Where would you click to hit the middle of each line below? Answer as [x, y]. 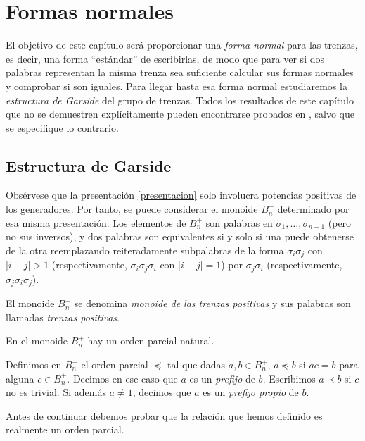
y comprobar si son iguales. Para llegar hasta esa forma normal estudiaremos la [177, 86]
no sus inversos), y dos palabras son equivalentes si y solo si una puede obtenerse [180, 236]
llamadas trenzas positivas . [63, 317]
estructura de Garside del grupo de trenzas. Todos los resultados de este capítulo [180, 100]
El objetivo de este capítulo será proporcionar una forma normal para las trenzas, [182, 45]
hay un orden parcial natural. [151, 341]
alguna [20, 378]
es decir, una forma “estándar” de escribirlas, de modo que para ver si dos [165, 58]
